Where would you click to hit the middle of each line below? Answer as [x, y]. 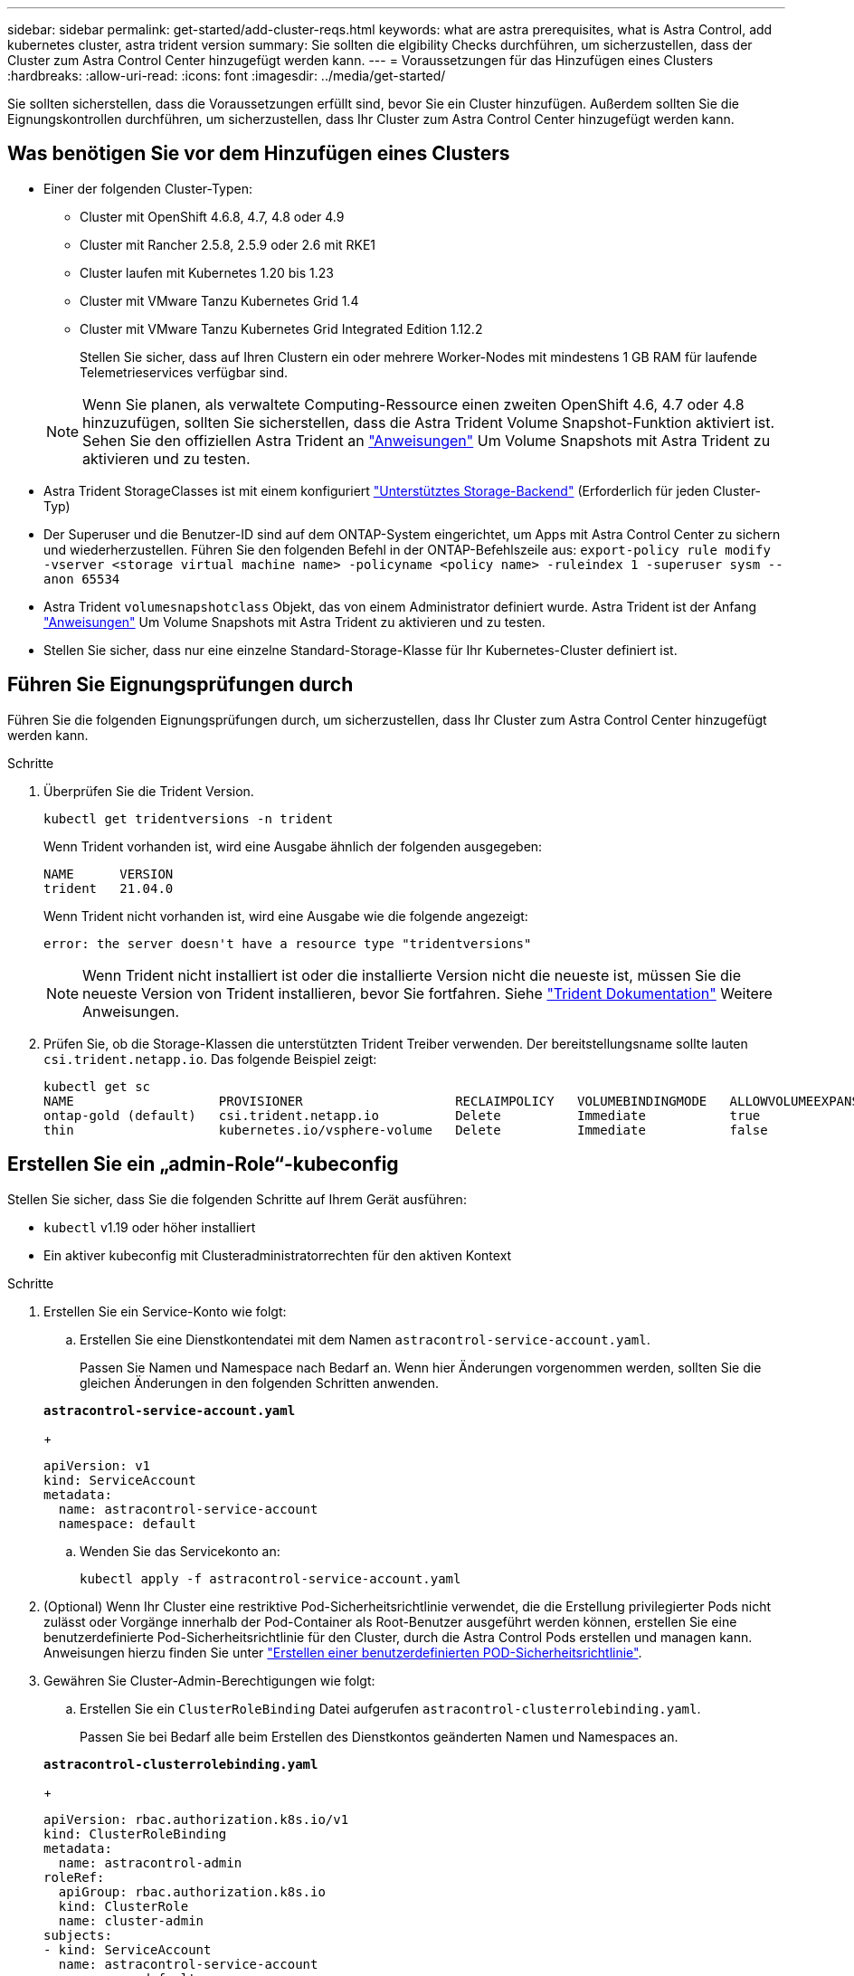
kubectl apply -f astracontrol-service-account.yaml [270, 1578]
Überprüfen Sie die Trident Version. [149, 791]
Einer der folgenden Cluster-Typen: [148, 188]
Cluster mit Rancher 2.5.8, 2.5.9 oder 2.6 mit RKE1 [228, 244]
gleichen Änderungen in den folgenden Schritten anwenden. [259, 1382]
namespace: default [127, 1523]
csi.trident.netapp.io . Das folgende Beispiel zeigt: [210, 1059]
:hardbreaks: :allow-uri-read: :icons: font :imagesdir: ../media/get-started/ [227, 76]
